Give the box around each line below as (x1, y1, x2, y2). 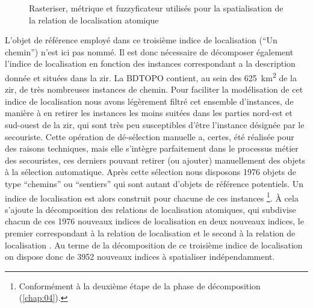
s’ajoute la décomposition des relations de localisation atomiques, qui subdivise (5, 203, 296, 215)
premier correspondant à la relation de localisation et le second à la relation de (5, 227, 296, 239)
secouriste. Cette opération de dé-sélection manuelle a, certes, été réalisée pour (5, 130, 294, 143)
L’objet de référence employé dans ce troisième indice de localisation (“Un (5, 34, 277, 46)
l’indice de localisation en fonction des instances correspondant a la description (5, 57, 296, 70)
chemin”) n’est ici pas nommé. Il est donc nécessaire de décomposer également (5, 45, 294, 58)
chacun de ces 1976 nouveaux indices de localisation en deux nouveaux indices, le (5, 215, 304, 227)
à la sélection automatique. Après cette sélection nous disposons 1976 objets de (5, 165, 296, 178)
